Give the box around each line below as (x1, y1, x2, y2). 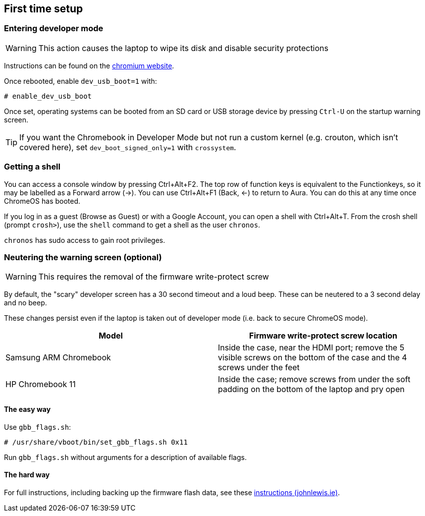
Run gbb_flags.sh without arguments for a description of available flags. (4, 453, 247, 461)
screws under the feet (218, 362, 300, 373)
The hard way (4, 470, 50, 479)
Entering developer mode (4, 23, 104, 34)
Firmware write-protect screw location (249, 331, 397, 341)
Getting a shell (4, 162, 60, 172)
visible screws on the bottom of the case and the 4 (218, 352, 407, 363)
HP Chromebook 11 (5, 379, 76, 390)
